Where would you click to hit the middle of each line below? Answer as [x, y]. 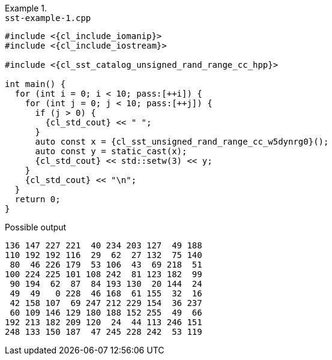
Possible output [36, 227]
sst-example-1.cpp [48, 18]
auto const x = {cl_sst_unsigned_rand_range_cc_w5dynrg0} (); [182, 142]
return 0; [38, 199]
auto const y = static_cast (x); [111, 151]
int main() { [35, 84]
